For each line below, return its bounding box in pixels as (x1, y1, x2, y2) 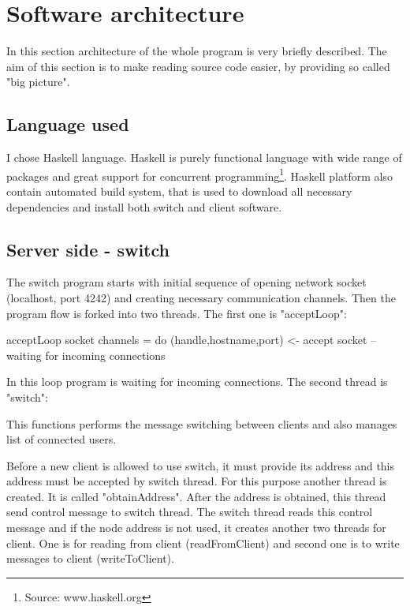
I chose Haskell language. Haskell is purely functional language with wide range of (6, 149, 402, 166)
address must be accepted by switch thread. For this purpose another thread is (6, 473, 387, 489)
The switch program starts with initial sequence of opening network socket (6, 274, 367, 290)
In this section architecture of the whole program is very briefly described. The (6, 43, 387, 59)
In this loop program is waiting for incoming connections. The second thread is (6, 373, 388, 390)
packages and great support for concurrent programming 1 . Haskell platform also (6, 165, 393, 184)
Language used (6, 112, 129, 137)
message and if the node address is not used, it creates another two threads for (6, 519, 386, 536)
